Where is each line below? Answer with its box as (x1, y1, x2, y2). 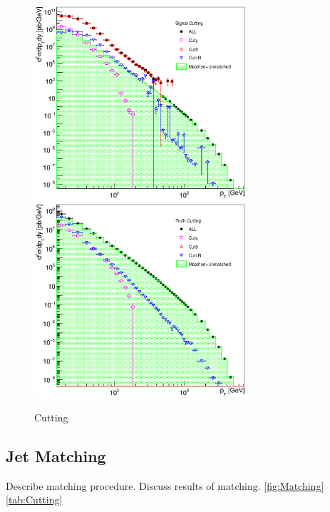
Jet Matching (6, 445, 106, 467)
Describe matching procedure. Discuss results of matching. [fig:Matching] (6, 478, 324, 493)
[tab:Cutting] (6, 492, 63, 507)
